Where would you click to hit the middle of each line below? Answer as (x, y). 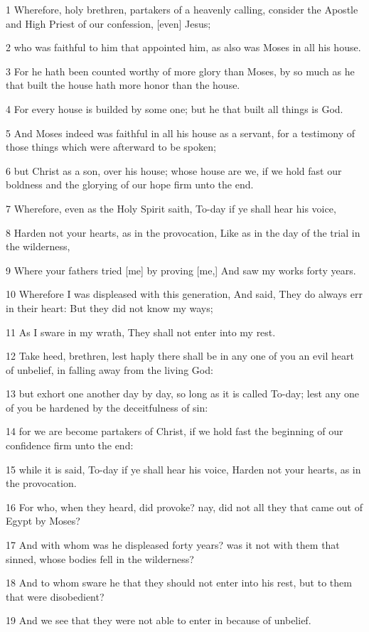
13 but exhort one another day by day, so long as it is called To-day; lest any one (182, 393)
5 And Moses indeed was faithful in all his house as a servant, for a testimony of (181, 133)
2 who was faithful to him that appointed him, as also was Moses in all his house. (183, 47)
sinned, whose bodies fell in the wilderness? (100, 558)
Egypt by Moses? (43, 521)
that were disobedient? (55, 596)
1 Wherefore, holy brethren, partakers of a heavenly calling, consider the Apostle (182, 9)
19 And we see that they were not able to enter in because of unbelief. (159, 620)
